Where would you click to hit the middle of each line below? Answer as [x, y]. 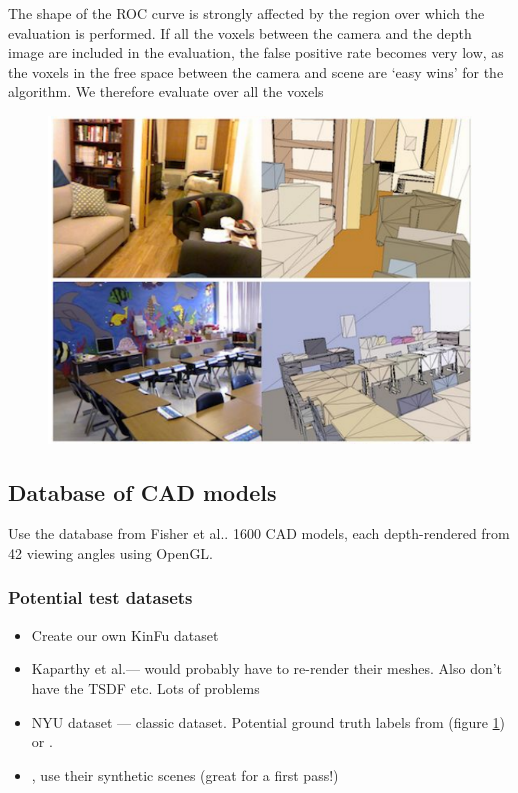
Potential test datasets [100, 597]
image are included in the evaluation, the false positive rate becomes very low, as [256, 52]
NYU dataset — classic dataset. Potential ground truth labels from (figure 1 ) [268, 721]
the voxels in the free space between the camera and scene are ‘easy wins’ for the [256, 71]
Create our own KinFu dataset [125, 634]
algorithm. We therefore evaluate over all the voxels [166, 91]
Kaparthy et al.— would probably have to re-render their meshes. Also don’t [267, 668]
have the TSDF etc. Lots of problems [145, 687]
